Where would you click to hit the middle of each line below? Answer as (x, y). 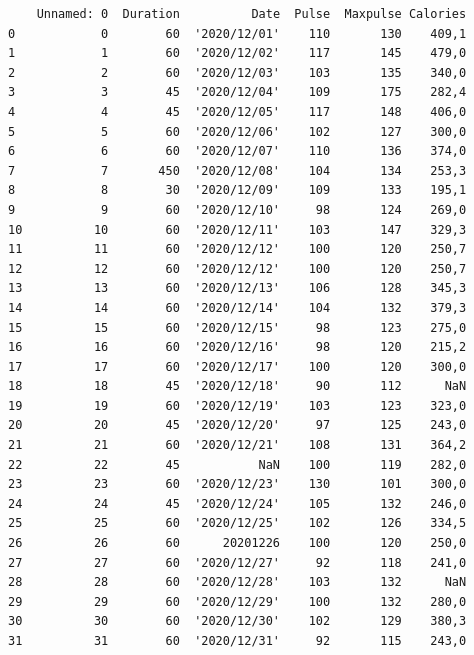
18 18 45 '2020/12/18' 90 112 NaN (237, 386)
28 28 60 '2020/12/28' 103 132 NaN (237, 582)
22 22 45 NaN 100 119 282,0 (237, 464)
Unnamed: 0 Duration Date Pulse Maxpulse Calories (251, 14)
